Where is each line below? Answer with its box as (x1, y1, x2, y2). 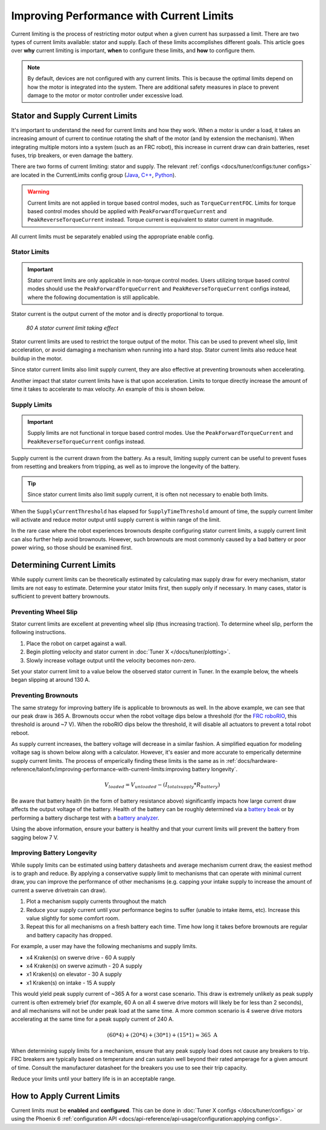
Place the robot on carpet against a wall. (26, 640, 127, 647)
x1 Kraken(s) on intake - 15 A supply (26, 979, 116, 986)
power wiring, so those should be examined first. (11, 544, 133, 551)
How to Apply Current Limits (11, 1091, 120, 1101)
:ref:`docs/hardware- (225, 757, 278, 764)
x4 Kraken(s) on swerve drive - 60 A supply (26, 954, 135, 961)
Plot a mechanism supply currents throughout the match (26, 897, 167, 905)
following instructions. (11, 629, 66, 636)
